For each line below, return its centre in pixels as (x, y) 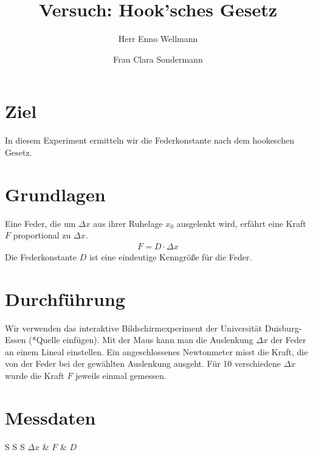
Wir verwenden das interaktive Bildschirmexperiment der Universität (134, 328)
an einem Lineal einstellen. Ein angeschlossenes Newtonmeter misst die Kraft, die (156, 351)
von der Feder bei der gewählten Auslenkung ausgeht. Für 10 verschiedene (143, 363)
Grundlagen (55, 194)
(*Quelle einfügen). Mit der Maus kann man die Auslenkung (141, 340)
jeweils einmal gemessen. (121, 375)
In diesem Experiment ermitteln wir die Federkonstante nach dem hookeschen (150, 140)
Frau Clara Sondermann (158, 59)
